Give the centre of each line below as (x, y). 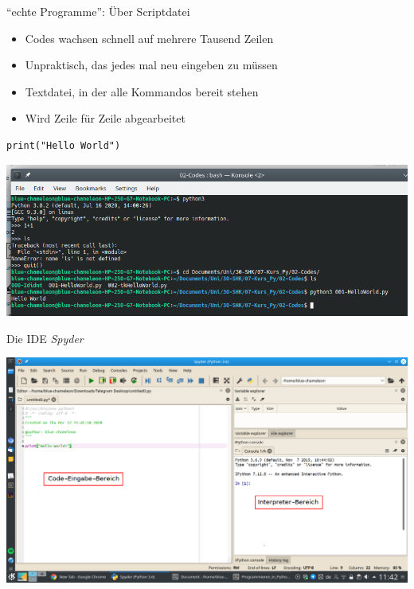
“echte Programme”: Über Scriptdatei (98, 11)
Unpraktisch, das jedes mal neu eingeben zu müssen (151, 65)
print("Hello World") (64, 145)
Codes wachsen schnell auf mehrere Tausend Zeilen (149, 38)
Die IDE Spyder (45, 338)
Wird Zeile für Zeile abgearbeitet (105, 118)
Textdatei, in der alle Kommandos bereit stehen (142, 91)
